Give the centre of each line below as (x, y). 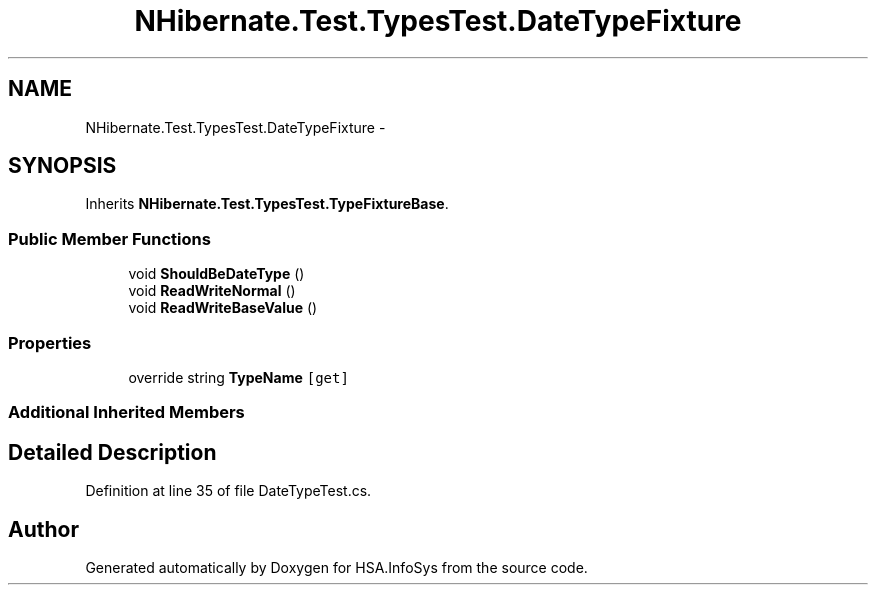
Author (43, 529)
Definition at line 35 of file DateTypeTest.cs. (228, 491)
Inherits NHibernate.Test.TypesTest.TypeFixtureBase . (267, 204)
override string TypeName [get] (238, 377)
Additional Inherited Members (126, 412)
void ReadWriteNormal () (212, 291)
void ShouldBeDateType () (216, 274)
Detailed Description (112, 452)
